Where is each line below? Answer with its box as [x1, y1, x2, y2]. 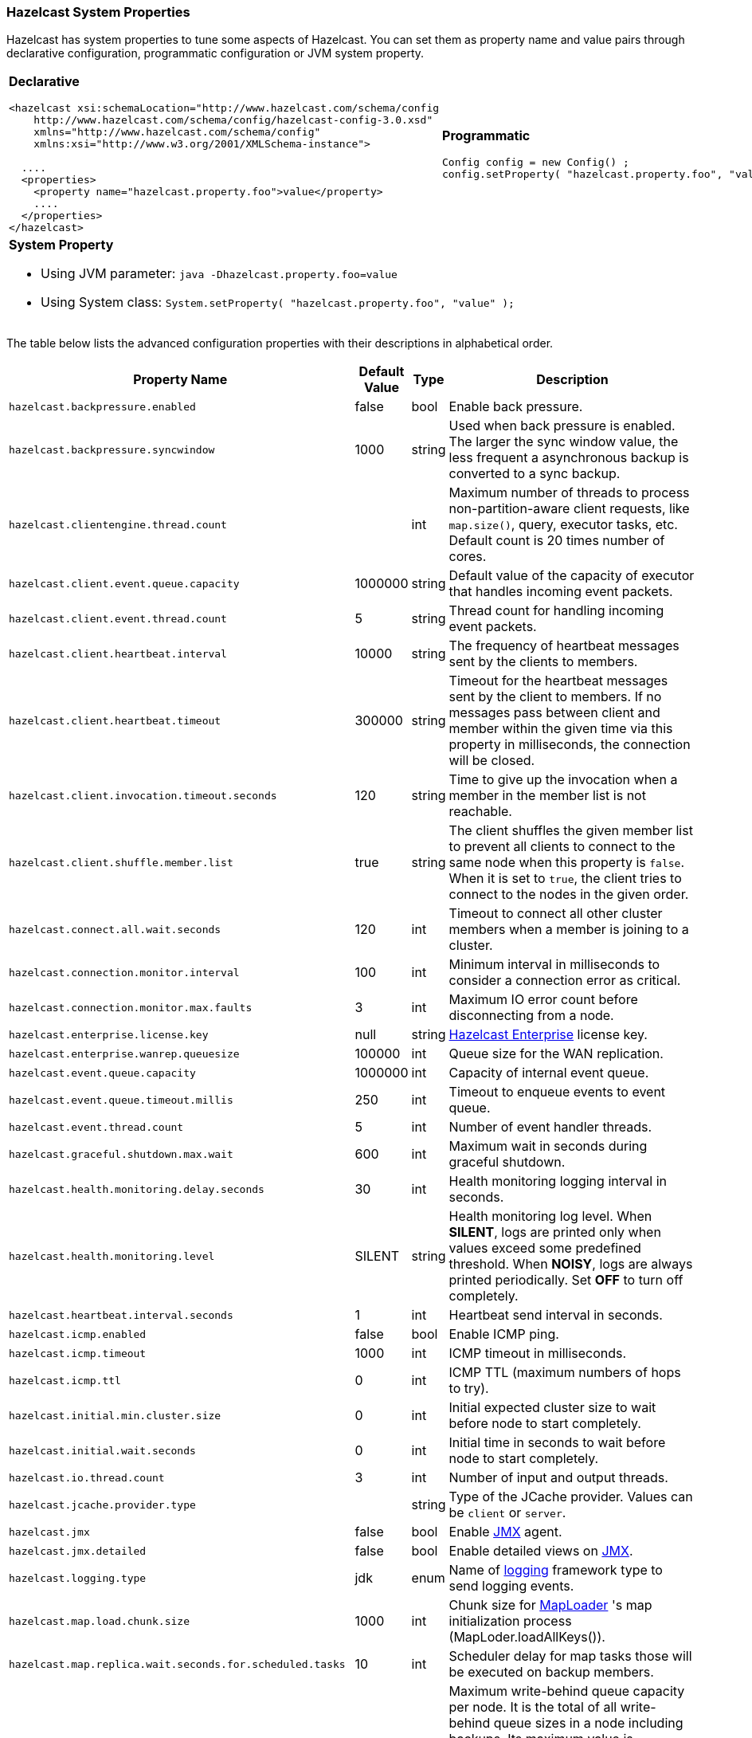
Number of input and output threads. [448, 1469, 668, 1486]
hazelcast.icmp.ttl [9, 1374, 121, 1387]
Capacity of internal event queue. [448, 1065, 649, 1081]
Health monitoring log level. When [448, 1208, 652, 1225]
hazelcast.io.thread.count [9, 1471, 165, 1484]
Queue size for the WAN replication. [448, 1046, 664, 1062]
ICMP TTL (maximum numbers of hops [448, 1364, 681, 1381]
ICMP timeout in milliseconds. [448, 1345, 627, 1362]
